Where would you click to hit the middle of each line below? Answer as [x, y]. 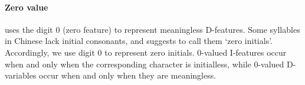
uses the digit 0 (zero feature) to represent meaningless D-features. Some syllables [152, 29]
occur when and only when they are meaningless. [128, 75]
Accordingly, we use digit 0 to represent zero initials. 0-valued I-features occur [146, 52]
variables [21, 75]
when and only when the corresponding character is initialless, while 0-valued [145, 64]
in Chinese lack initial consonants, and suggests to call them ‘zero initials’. [139, 41]
